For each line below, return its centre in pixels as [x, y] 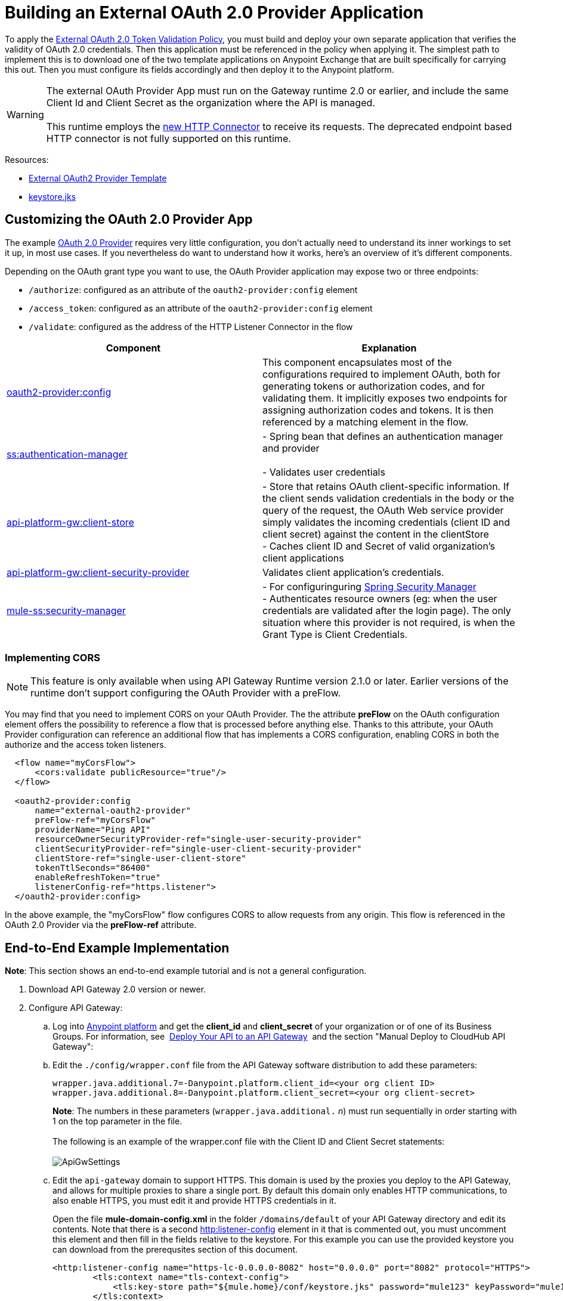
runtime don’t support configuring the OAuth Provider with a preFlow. [186, 693]
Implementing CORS [52, 657]
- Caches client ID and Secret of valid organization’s [379, 546]
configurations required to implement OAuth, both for [382, 374]
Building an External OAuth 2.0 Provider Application [214, 13]
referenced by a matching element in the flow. [365, 422]
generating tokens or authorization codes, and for [374, 386]
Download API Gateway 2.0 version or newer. [117, 989]
